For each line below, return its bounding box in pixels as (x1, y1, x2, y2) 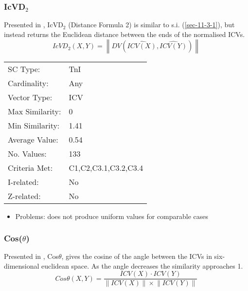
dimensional (4, 260, 39, 271)
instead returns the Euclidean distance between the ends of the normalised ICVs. (4, 29, 245, 39)
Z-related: (8, 190, 41, 202)
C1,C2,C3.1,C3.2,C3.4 (69, 162, 143, 174)
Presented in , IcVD (4, 19, 63, 30)
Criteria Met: (8, 162, 53, 174)
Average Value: (8, 134, 58, 145)
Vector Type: (8, 91, 53, 103)
